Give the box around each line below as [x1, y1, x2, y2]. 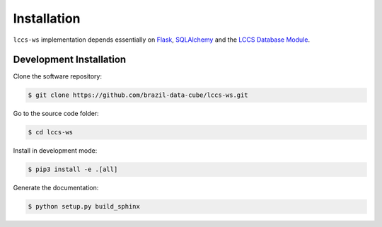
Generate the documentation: [13, 184, 99, 192]
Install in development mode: [13, 146, 98, 155]
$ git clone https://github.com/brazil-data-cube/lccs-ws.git [28, 91, 248, 99]
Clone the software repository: [13, 72, 103, 81]
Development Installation [13, 54, 127, 66]
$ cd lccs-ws [28, 128, 74, 136]
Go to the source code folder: [13, 110, 99, 118]
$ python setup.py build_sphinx [28, 202, 141, 211]
